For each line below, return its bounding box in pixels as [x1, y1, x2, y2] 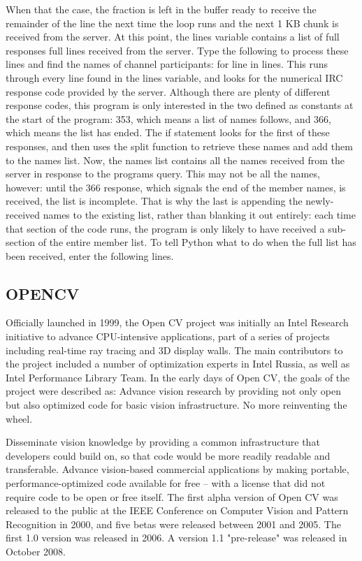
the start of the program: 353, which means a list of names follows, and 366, [6, 111, 331, 126]
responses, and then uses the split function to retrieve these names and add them [6, 138, 353, 153]
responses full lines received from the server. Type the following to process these [6, 43, 349, 57]
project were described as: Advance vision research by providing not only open [6, 384, 342, 398]
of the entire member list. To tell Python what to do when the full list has [38, 235, 356, 249]
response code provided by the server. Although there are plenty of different [6, 84, 331, 99]
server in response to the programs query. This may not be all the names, [6, 166, 320, 181]
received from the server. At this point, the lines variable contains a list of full [6, 29, 340, 44]
